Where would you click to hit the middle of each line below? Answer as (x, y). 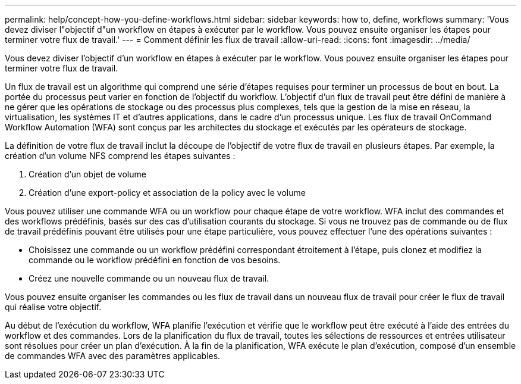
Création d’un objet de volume (87, 174)
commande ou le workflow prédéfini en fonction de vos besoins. (155, 260)
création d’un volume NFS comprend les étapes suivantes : (120, 156)
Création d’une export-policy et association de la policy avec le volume (167, 193)
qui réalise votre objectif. (53, 307)
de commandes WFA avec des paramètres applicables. (113, 356)
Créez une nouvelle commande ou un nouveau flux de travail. (149, 278)
